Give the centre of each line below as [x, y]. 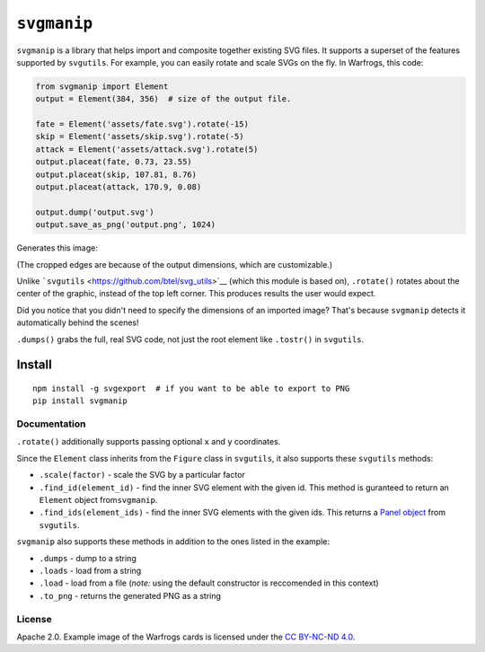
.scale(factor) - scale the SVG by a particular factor [142, 475]
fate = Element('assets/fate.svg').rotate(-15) [142, 124]
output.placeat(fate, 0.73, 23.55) [114, 162]
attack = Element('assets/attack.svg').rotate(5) [147, 149]
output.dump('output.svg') [95, 212]
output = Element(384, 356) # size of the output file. [163, 99]
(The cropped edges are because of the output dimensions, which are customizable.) [174, 264]
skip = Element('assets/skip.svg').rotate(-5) [140, 137]
